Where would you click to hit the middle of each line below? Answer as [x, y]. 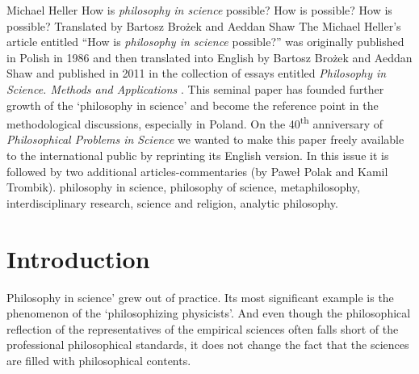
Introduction [78, 258]
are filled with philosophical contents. [99, 360]
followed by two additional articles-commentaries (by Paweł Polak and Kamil [197, 171]
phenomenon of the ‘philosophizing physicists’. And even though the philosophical [209, 313]
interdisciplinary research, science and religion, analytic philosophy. [172, 202]
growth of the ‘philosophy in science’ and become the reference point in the [193, 105]
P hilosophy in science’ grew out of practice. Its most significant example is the [200, 297]
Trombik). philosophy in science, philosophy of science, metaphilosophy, [183, 187]
